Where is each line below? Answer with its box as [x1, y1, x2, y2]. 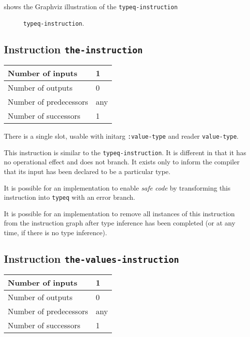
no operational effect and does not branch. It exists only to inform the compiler [4, 157, 240, 167]
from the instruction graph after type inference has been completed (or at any [4, 218, 235, 228]
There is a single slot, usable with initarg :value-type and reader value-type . [4, 131, 239, 141]
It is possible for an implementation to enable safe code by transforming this [4, 182, 231, 193]
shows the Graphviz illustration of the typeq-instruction [4, 1, 178, 11]
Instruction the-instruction [4, 41, 143, 56]
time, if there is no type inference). [4, 227, 107, 238]
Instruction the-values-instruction [4, 251, 179, 266]
